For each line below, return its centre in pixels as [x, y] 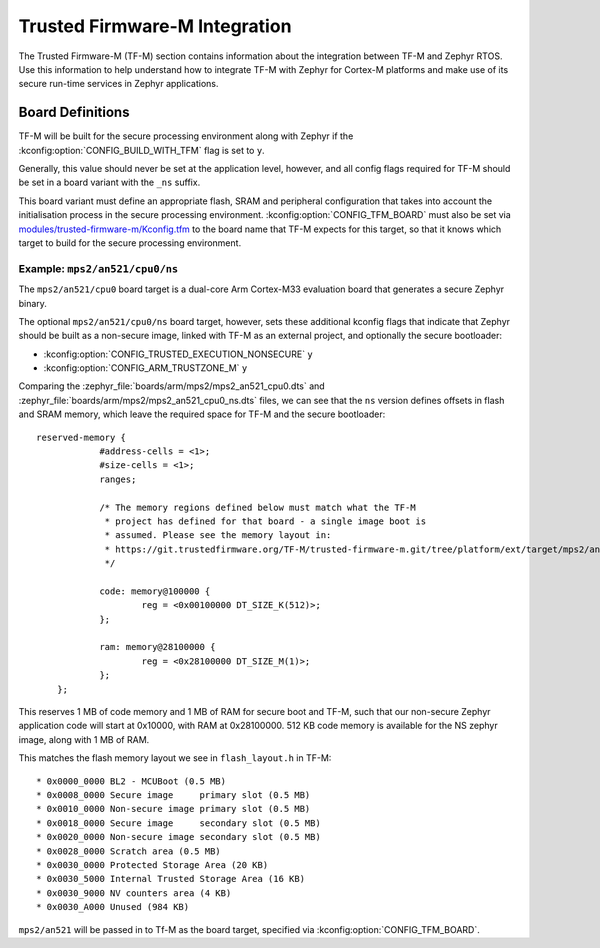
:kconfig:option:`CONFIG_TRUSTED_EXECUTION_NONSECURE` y [178, 354]
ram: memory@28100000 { [157, 647]
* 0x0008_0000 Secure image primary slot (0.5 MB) [173, 795]
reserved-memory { [81, 437]
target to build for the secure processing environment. [130, 242]
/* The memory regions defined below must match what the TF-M [257, 507]
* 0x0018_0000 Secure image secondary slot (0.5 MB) [179, 823]
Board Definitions [74, 112]
